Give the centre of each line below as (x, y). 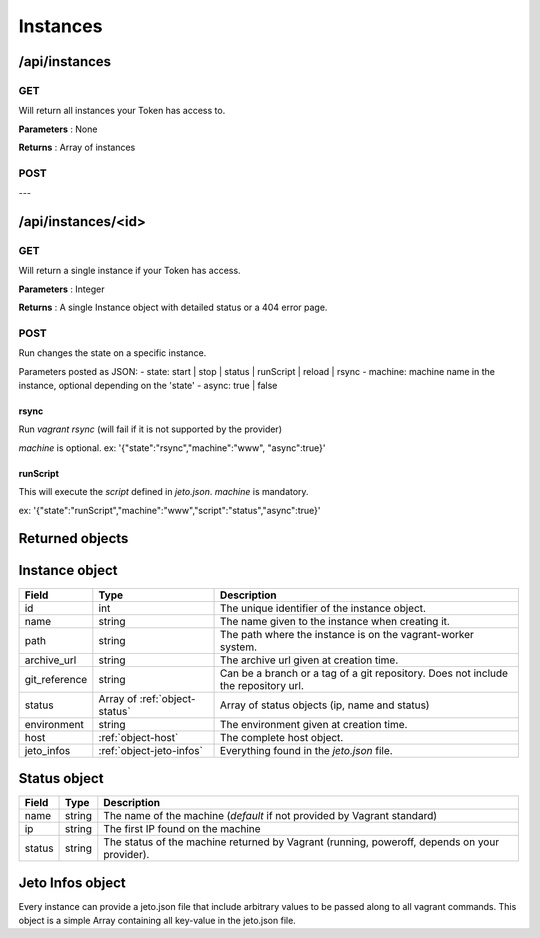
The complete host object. (282, 737)
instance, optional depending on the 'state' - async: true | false (148, 386)
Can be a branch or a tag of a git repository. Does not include (364, 673)
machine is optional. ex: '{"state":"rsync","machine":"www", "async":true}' (172, 447)
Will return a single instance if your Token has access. (129, 271)
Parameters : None (58, 129)
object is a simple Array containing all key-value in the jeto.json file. (157, 920)
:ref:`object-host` (138, 737)
